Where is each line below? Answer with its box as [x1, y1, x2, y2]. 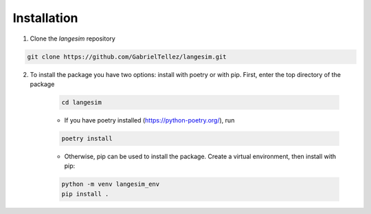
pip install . [61, 190, 109, 197]
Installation [12, 10, 78, 25]
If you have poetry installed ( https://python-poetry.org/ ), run [64, 116, 235, 124]
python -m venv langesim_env [61, 180, 160, 189]
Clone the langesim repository [30, 34, 116, 43]
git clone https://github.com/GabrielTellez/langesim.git [27, 52, 227, 61]
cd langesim [61, 98, 102, 106]
